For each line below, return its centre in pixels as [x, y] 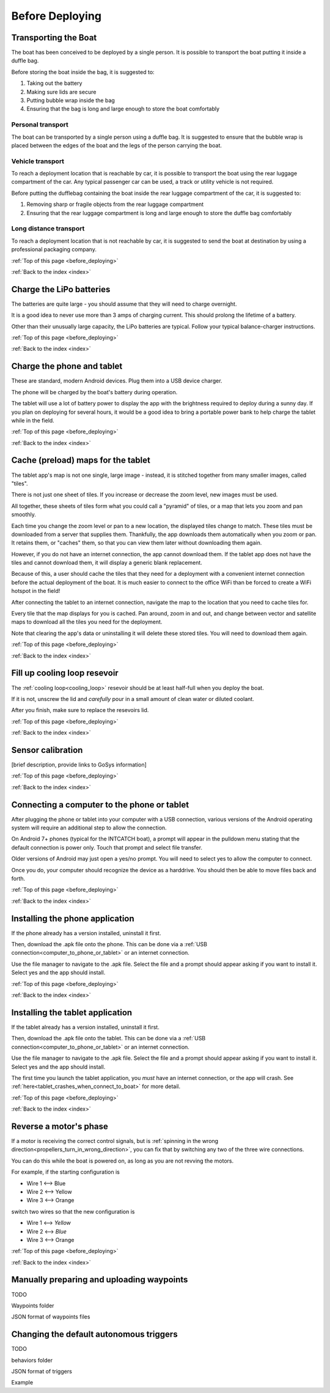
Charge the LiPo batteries [61, 289]
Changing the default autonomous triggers [94, 1335]
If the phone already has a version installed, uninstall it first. [86, 933]
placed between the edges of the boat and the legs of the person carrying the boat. [117, 145]
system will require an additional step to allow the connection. [89, 828]
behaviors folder [32, 1360]
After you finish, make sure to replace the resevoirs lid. [80, 710]
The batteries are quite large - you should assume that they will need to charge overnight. [124, 304]
